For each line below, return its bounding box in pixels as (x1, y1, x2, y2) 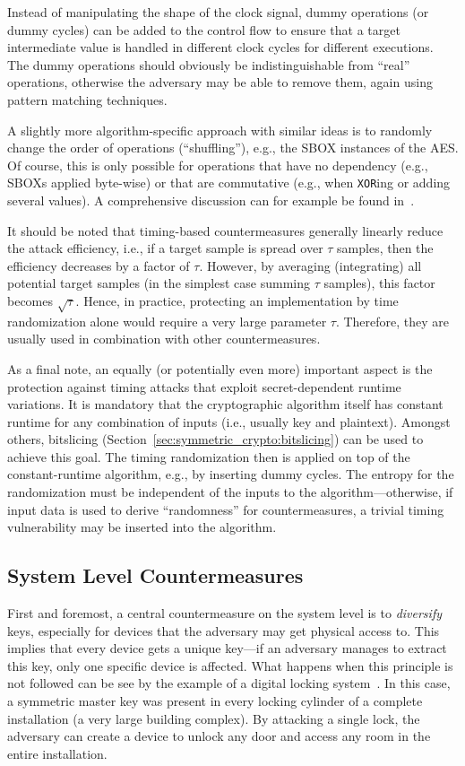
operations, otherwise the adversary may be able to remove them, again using (7, 73, 433, 91)
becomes (7, 291, 54, 309)
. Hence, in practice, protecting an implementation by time (75, 291, 399, 309)
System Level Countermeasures (7, 561, 304, 589)
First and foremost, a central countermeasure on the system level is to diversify (7, 604, 442, 622)
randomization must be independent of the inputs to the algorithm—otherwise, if (7, 483, 453, 501)
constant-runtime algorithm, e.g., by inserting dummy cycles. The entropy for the (7, 465, 454, 483)
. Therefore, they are (335, 311, 450, 330)
